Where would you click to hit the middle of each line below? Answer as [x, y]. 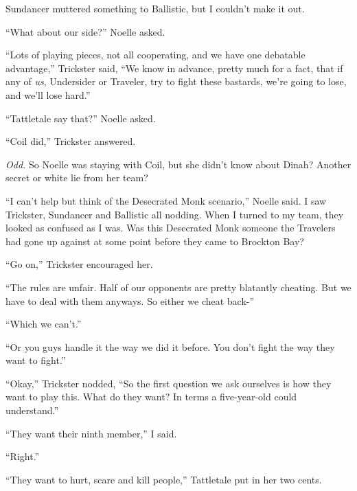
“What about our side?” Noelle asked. [85, 31]
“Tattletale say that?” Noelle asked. [81, 118]
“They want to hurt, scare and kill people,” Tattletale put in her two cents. [164, 479]
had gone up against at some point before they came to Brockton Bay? [155, 241]
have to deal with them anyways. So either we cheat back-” [130, 300]
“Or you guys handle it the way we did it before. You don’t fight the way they [170, 346]
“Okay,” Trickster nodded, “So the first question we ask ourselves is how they [169, 383]
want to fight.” [36, 360]
